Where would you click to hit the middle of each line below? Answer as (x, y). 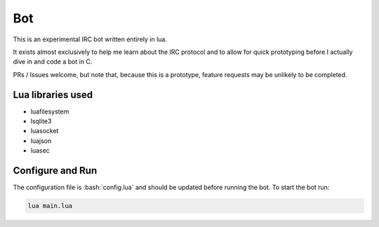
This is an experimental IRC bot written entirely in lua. (90, 39)
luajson (41, 141)
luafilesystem (50, 111)
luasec (40, 151)
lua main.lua (50, 206)
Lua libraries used (53, 95)
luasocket (45, 131)
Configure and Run (55, 171)
